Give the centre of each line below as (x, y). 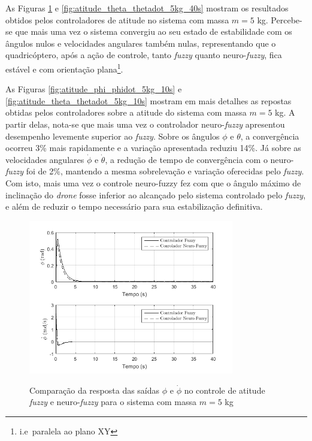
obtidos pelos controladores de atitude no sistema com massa (117, 19)
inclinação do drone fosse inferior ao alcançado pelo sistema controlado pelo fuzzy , (156, 194)
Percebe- (287, 19)
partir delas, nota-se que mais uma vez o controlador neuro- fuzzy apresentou (145, 124)
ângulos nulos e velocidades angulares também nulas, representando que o (141, 43)
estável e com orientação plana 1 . (64, 68)
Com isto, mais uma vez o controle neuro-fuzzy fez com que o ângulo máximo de (153, 182)
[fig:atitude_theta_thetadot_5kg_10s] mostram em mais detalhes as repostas (149, 100)
